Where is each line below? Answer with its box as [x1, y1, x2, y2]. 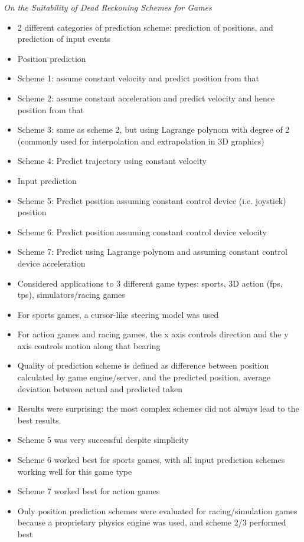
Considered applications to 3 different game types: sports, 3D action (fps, [17, 277, 283, 289]
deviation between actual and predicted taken [17, 382, 183, 395]
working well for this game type [17, 465, 132, 477]
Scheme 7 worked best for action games [17, 485, 160, 497]
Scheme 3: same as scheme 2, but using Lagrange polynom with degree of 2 [17, 123, 290, 136]
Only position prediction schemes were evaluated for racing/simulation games [17, 504, 298, 517]
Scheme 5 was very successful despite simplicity [17, 433, 189, 446]
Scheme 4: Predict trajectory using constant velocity [17, 155, 207, 167]
